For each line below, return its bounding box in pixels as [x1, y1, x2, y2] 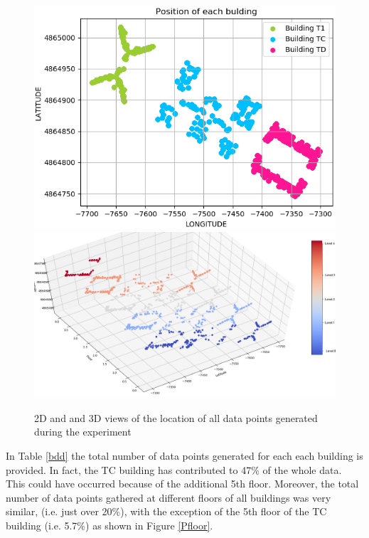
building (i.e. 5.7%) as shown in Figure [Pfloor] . [6, 517, 213, 532]
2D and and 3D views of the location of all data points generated [34, 410, 318, 425]
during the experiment [34, 424, 132, 439]
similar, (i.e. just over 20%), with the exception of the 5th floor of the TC [6, 504, 327, 519]
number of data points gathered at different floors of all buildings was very [6, 490, 331, 505]
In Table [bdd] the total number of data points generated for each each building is [6, 448, 363, 463]
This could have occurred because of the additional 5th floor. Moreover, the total [6, 476, 359, 491]
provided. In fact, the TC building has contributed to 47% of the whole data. [6, 462, 342, 477]
